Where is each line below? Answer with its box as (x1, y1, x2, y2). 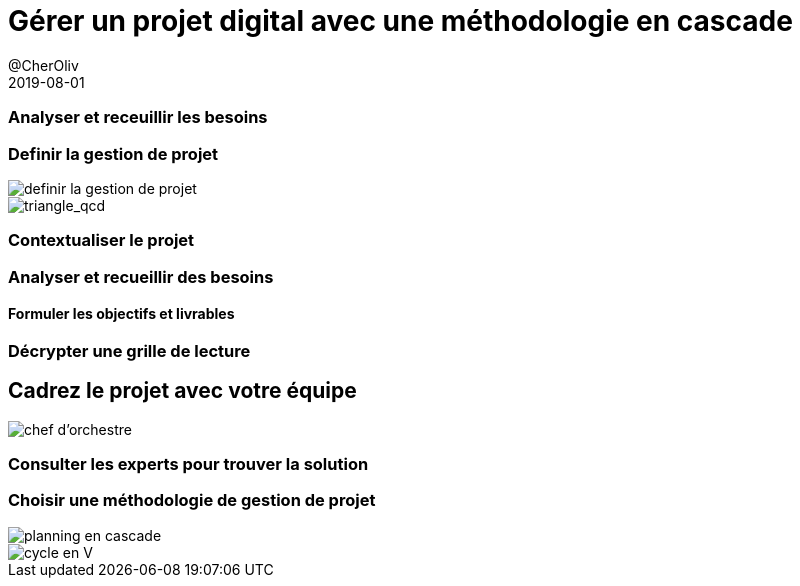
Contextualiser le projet (8, 230, 195, 251)
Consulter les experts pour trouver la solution (8, 454, 369, 475)
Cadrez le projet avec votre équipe (8, 378, 357, 404)
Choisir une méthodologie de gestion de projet (8, 490, 376, 511)
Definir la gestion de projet (8, 143, 219, 164)
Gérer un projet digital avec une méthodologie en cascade (8, 4, 793, 38)
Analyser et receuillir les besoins (8, 107, 268, 128)
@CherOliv (8, 56, 79, 74)
